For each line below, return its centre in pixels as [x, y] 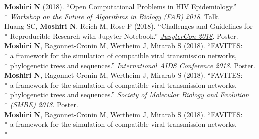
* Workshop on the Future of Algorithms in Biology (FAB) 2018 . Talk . [112, 16]
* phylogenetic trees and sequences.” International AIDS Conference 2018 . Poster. [130, 65]
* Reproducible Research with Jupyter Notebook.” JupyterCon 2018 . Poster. [121, 36]
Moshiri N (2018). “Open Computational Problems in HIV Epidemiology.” [120, 6]
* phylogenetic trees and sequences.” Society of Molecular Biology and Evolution [127, 95]
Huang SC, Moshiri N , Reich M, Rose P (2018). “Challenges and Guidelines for [128, 26]
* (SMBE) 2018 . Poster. [41, 104]
